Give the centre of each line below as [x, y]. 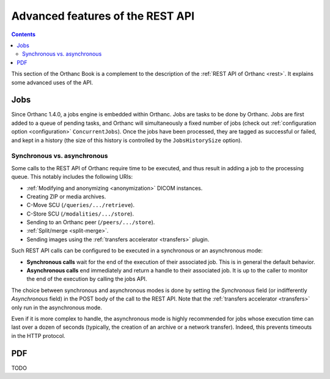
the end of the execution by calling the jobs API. [87, 279]
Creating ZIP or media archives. [66, 197]
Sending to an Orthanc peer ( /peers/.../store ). [91, 222]
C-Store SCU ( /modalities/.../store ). [80, 214]
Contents [24, 34]
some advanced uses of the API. [52, 82]
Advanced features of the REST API [103, 16]
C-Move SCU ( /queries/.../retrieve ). [80, 205]
